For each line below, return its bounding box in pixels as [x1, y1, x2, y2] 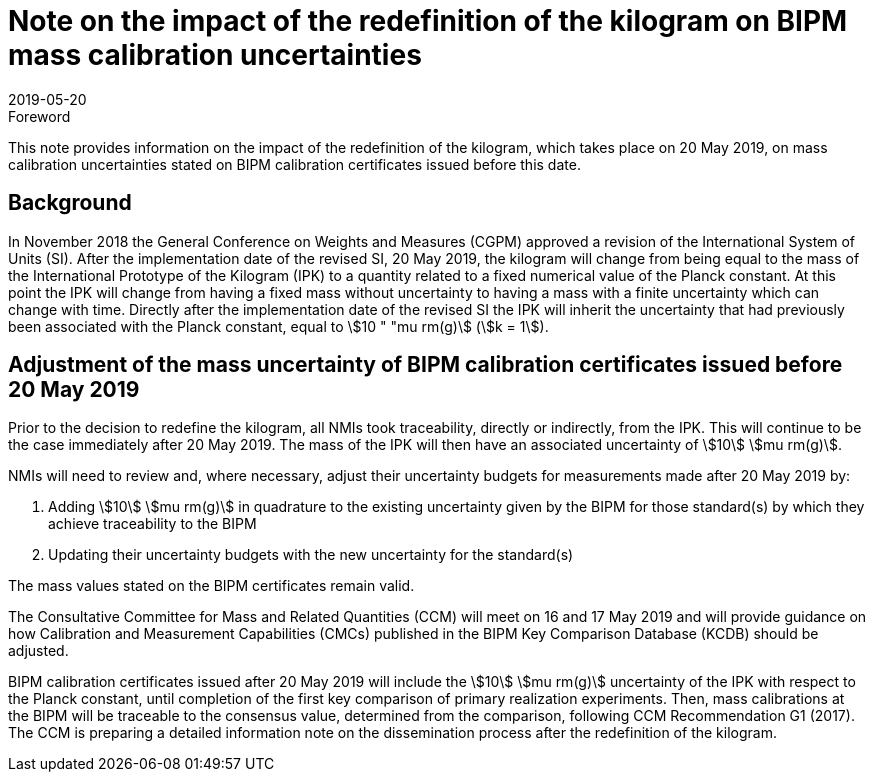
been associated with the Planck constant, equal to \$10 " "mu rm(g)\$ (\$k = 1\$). [8, 317, 549, 335]
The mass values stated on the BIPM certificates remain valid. [8, 577, 415, 595]
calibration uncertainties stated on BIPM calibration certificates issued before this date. [8, 155, 581, 173]
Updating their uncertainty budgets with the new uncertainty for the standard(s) [48, 546, 574, 564]
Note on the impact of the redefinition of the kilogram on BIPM [8, 4, 848, 38]
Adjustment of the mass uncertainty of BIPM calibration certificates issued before [8, 352, 843, 378]
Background [8, 190, 132, 216]
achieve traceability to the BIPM [48, 515, 257, 533]
